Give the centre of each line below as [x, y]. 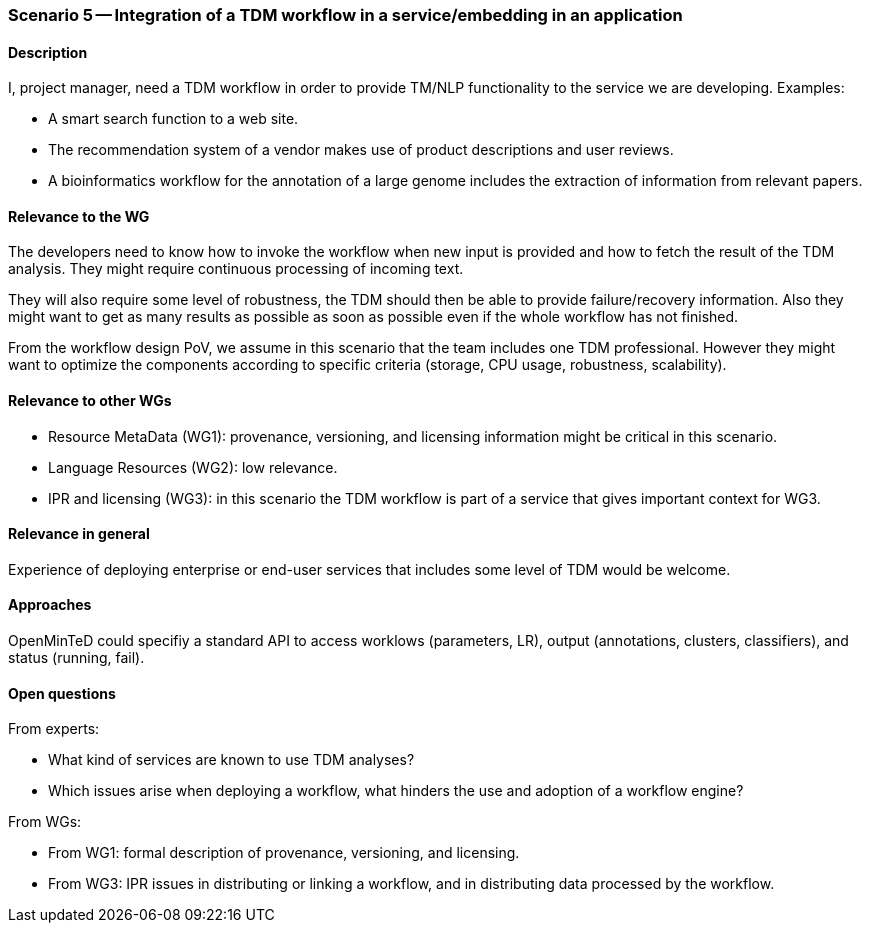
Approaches [50, 605]
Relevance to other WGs [90, 401]
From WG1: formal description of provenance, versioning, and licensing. [284, 853]
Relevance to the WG [79, 216]
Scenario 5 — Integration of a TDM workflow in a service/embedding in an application [345, 15]
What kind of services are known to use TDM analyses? [231, 760]
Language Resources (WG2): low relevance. [193, 467]
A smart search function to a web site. [173, 119]
